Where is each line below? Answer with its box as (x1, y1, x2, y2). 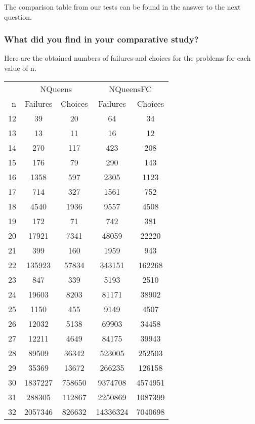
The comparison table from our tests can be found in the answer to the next (4, 2, 241, 12)
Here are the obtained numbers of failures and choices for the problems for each (4, 53, 251, 63)
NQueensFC (109, 82, 152, 95)
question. (4, 11, 32, 22)
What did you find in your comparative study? (4, 33, 199, 46)
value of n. (4, 63, 36, 73)
